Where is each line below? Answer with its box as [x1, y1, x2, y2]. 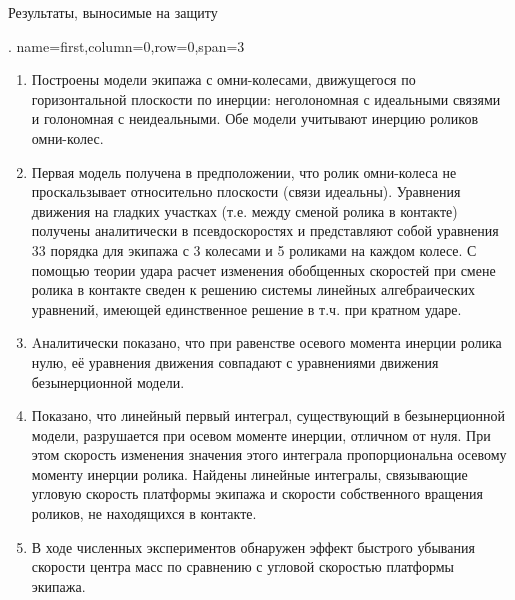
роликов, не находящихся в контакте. [31, 503, 257, 524]
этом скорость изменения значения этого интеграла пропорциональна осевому [31, 444, 507, 465]
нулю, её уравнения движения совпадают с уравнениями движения [31, 351, 439, 372]
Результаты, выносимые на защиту [8, 2, 218, 22]
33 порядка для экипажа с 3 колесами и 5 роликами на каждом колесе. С [31, 239, 477, 260]
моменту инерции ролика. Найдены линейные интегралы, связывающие [31, 463, 468, 484]
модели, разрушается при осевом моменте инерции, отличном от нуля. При [31, 424, 491, 445]
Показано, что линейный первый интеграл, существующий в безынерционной [31, 405, 506, 426]
